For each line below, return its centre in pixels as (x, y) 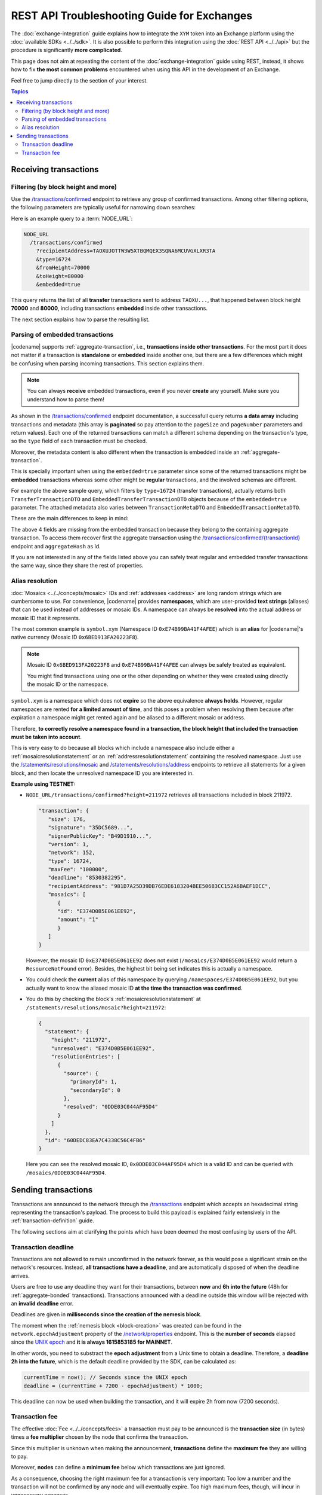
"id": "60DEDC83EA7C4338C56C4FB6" (95, 1140)
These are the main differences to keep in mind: (70, 518)
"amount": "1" (78, 920)
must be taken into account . (46, 737)
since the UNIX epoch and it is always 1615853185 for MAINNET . (92, 1342)
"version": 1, (69, 844)
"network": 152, (72, 853)
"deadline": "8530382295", (87, 878)
